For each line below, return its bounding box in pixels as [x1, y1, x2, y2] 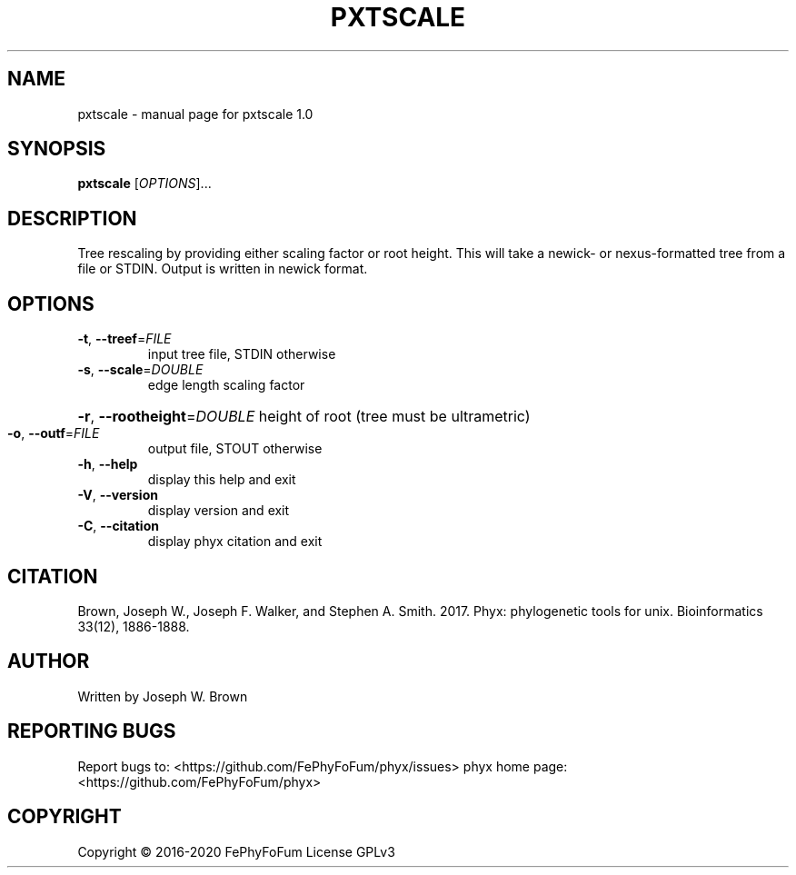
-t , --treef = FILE [77, 331, 172, 347]
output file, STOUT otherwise [147, 441, 323, 457]
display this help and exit [147, 472, 296, 488]
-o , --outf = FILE [7, 425, 100, 442]
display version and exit [147, 502, 290, 519]
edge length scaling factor [147, 377, 305, 393]
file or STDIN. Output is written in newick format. [77, 261, 368, 277]
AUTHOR [7, 650, 90, 673]
